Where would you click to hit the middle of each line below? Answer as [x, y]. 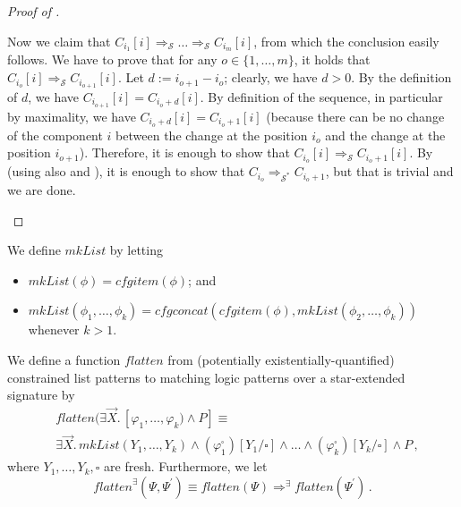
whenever [54, 330]
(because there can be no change [355, 116]
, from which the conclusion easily [346, 41]
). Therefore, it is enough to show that [184, 152]
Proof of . [34, 11]
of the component [55, 135]
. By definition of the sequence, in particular [321, 96]
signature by [41, 395]
